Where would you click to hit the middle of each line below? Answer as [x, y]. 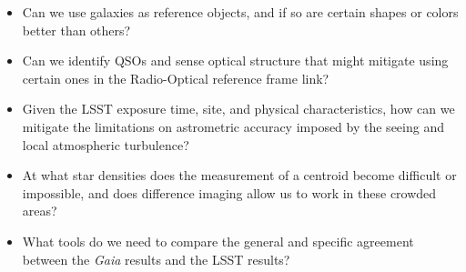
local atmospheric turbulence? [106, 144]
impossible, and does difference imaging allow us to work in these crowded [229, 192]
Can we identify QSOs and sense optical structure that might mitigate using [235, 60]
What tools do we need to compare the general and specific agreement [218, 241]
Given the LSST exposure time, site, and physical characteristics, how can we [238, 109]
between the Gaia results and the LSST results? [156, 259]
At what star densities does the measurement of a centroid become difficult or [239, 175]
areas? [40, 211]
